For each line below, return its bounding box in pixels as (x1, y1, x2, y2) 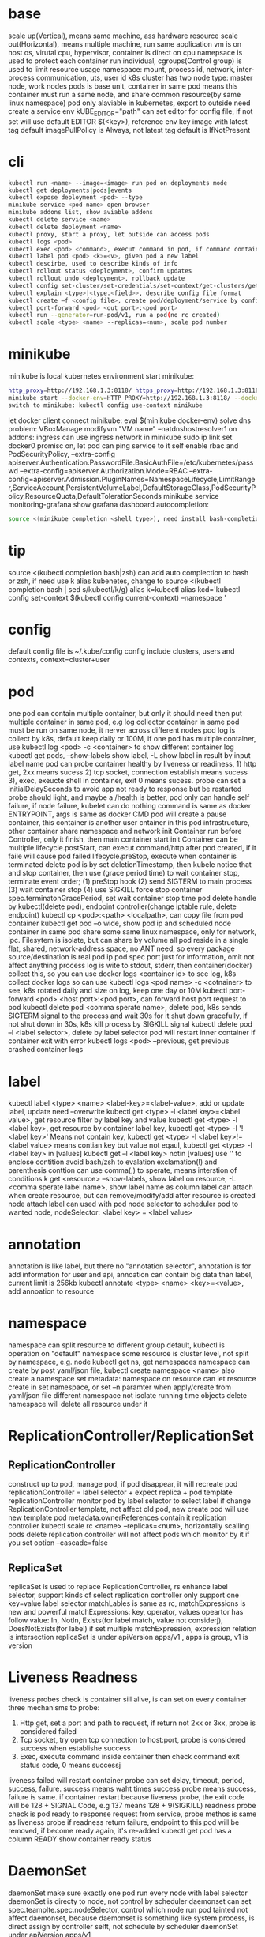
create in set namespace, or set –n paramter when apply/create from (8, 1382, 232, 1392)
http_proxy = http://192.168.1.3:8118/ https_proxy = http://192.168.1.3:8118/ (8, 386, 263, 395)
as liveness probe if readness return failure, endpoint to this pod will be (8, 1817, 240, 1826)
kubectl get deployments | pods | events (8, 187, 132, 194)
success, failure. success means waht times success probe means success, (8, 1784, 256, 1793)
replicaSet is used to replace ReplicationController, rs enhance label (8, 1582, 229, 1592)
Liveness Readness (8, 1668, 138, 1686)
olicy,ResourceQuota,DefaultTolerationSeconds (8, 491, 162, 500)
